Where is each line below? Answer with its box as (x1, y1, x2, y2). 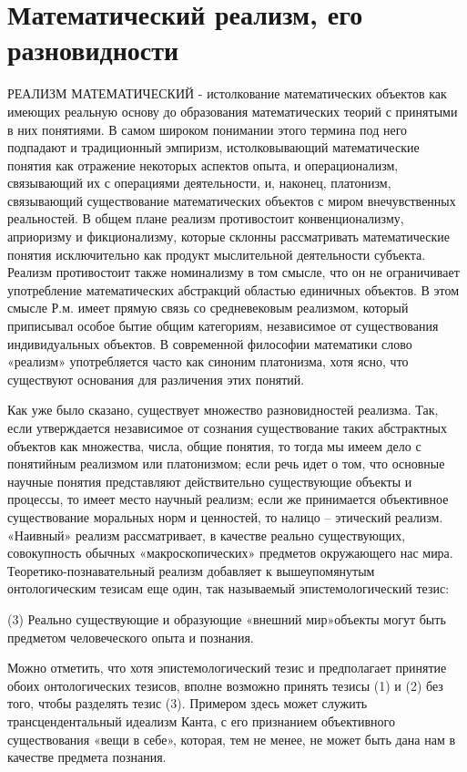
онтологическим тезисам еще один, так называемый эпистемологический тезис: (7, 579, 450, 598)
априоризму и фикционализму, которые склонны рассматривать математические (7, 227, 451, 246)
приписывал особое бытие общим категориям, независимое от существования (7, 316, 439, 335)
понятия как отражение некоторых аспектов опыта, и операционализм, (7, 155, 399, 174)
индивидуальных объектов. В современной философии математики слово (7, 334, 412, 353)
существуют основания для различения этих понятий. (7, 369, 305, 388)
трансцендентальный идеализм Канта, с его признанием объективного (7, 711, 395, 730)
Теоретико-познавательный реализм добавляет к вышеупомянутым (7, 561, 375, 580)
